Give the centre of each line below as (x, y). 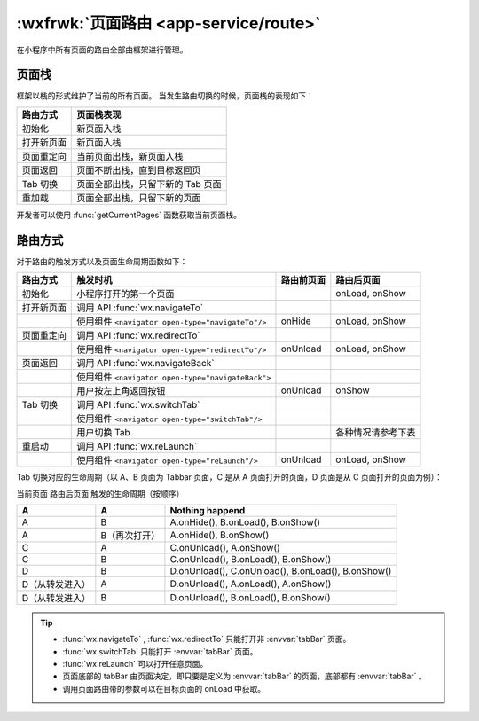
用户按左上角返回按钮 (121, 391)
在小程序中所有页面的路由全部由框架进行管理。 (102, 50)
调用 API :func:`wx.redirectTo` (139, 335)
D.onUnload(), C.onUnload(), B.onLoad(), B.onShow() (281, 570)
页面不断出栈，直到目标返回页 (139, 170)
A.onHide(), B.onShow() (220, 535)
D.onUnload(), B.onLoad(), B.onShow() (251, 597)
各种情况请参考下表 (376, 433)
